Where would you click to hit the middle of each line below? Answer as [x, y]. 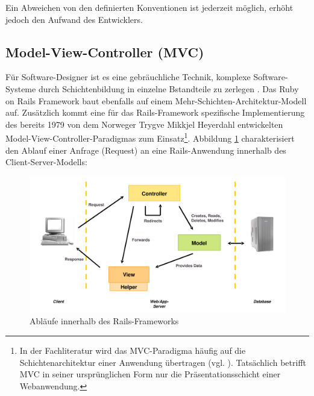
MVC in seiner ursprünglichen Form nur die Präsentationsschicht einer [150, 374]
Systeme [21, 88]
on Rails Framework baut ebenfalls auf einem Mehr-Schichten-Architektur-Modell [156, 100]
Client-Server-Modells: [46, 162]
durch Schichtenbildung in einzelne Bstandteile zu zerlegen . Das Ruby [168, 88]
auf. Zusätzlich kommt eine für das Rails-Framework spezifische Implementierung [155, 112]
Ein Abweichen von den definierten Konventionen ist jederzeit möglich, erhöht [149, 7]
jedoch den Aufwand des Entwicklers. [74, 19]
